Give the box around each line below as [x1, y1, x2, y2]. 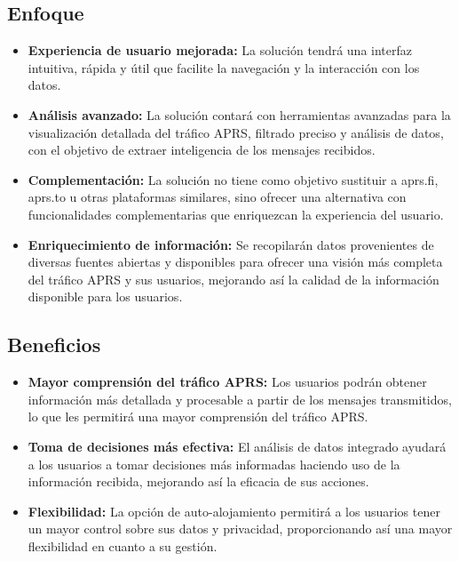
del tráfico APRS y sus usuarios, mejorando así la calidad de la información [28, 269, 439, 288]
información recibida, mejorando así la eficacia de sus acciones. [28, 472, 369, 491]
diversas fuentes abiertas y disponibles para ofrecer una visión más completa [28, 252, 443, 271]
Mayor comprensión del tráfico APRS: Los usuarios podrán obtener [28, 373, 427, 391]
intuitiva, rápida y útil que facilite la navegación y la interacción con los [28, 58, 420, 76]
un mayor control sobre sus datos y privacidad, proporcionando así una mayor [28, 519, 453, 538]
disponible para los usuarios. [28, 287, 183, 306]
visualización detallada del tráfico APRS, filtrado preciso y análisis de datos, [28, 123, 444, 141]
